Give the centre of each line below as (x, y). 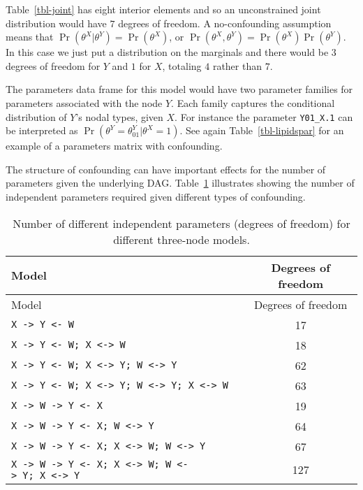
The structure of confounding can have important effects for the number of (166, 169)
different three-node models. (181, 239)
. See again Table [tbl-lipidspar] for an (262, 130)
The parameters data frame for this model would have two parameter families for (179, 89)
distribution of (36, 116)
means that (30, 37)
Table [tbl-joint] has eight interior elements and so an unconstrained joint (163, 9)
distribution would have (56, 23)
